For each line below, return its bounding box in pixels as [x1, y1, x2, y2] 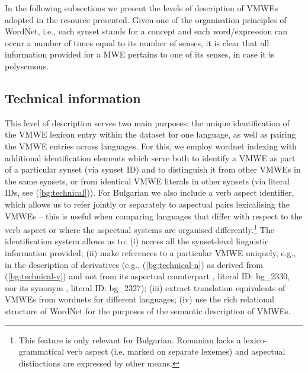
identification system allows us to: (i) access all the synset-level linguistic [5, 235, 269, 247]
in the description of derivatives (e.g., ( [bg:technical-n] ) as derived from [5, 258, 263, 270]
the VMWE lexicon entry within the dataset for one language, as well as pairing [5, 128, 296, 141]
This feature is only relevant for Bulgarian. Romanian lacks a [18, 333, 241, 346]
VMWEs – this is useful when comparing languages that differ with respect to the [5, 209, 303, 222]
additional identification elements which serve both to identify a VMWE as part [5, 151, 296, 164]
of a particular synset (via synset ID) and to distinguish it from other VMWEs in [5, 163, 301, 176]
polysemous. [5, 59, 49, 72]
